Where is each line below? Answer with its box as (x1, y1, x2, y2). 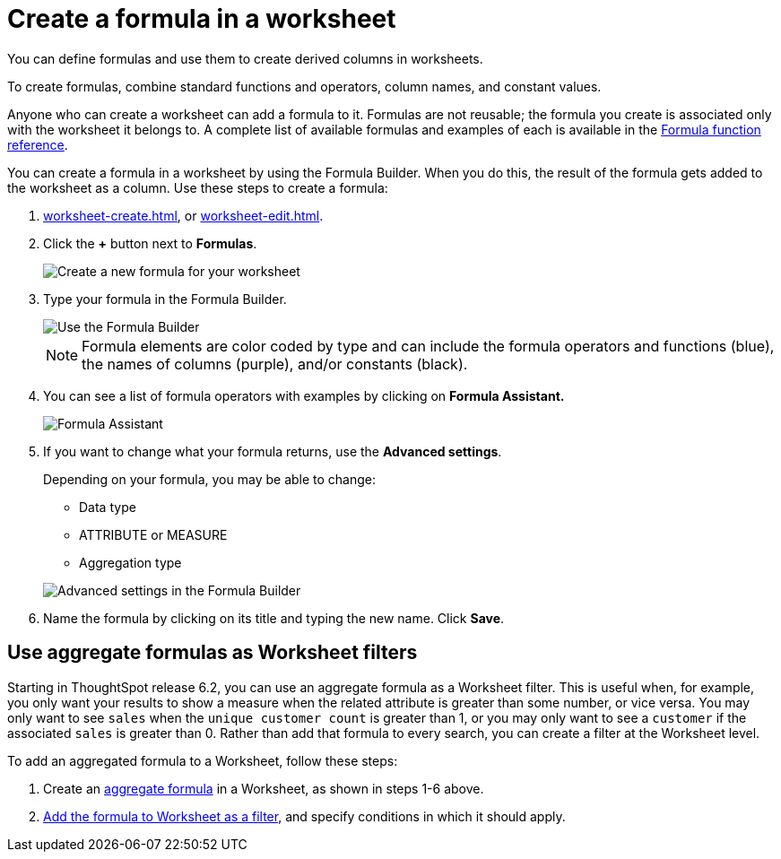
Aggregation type (79, 554, 182, 570)
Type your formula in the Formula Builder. (43, 291, 287, 307)
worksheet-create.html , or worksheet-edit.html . (43, 207, 324, 223)
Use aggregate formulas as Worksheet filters (7, 641, 418, 664)
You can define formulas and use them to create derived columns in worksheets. (7, 50, 483, 66)
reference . (7, 136, 68, 152)
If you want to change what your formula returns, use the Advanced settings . (43, 443, 502, 459)
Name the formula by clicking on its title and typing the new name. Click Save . (43, 610, 505, 626)
